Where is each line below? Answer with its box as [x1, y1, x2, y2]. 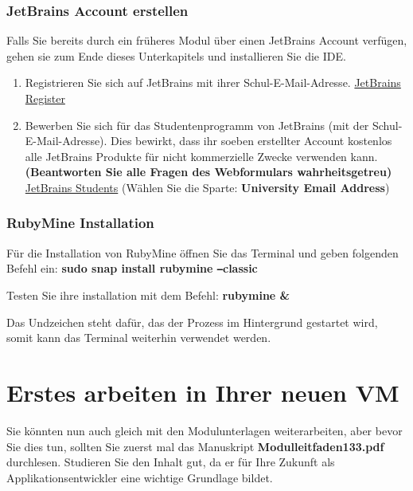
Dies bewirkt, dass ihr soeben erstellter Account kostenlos [111, 132, 392, 149]
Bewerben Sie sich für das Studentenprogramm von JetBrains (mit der [25, 116, 369, 133]
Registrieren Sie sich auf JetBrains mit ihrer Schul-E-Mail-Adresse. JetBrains [25, 74, 401, 91]
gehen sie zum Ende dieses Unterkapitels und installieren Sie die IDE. [6, 47, 346, 64]
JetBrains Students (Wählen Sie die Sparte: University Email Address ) [25, 179, 390, 195]
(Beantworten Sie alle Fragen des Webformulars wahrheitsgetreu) [25, 163, 392, 180]
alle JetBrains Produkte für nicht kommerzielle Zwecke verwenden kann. [25, 147, 378, 164]
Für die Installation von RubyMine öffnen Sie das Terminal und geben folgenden [6, 244, 399, 261]
